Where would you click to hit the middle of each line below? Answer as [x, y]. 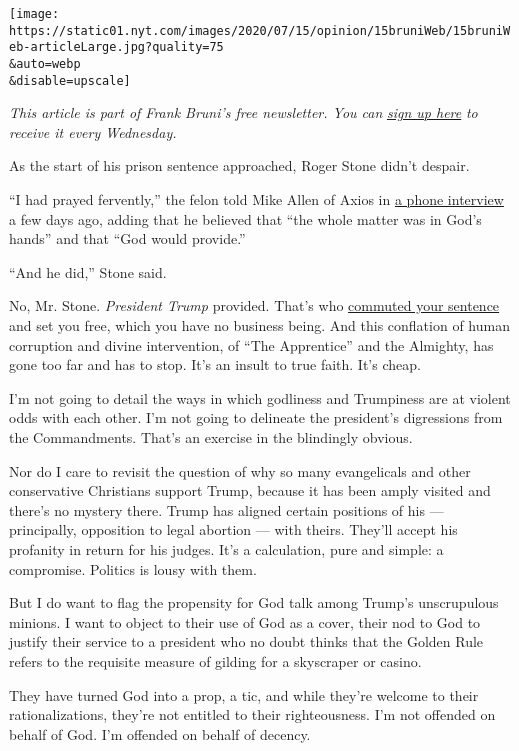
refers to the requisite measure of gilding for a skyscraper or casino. [215, 660]
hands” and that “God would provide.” [127, 238]
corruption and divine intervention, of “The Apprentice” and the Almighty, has [251, 344]
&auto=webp [45, 63]
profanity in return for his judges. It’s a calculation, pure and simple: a [226, 548]
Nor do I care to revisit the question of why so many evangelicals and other [240, 470]
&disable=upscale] [70, 80]
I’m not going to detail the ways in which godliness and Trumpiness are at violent [260, 397]
